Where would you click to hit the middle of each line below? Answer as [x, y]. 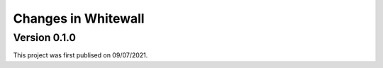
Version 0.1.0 [44, 38]
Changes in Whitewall [79, 18]
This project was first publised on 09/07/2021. [81, 55]
